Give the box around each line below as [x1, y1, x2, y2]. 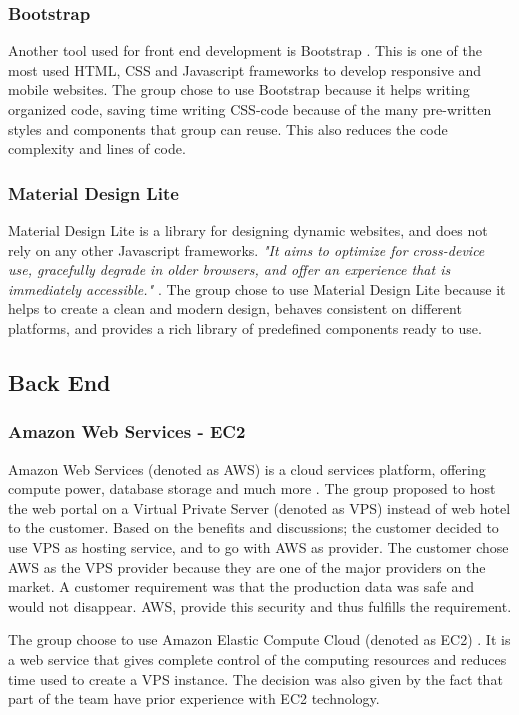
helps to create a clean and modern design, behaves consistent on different [8, 298, 462, 319]
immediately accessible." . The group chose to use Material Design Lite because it [8, 278, 506, 299]
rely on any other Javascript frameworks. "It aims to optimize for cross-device [8, 239, 485, 260]
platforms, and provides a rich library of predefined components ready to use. [8, 317, 482, 338]
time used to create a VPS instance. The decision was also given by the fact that [8, 668, 503, 689]
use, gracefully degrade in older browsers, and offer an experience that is [8, 259, 451, 280]
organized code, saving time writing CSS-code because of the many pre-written [8, 99, 492, 119]
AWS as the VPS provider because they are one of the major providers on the [8, 556, 486, 577]
